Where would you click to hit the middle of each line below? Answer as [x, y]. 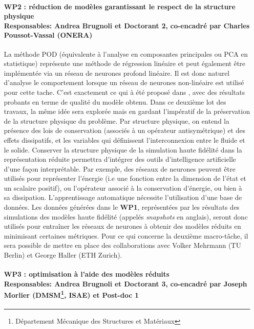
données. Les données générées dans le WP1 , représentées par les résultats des [122, 207]
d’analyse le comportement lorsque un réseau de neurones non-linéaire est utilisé [124, 82]
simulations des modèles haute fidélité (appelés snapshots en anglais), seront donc [126, 216]
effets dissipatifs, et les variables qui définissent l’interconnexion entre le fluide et [125, 140]
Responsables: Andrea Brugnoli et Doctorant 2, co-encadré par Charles [127, 25]
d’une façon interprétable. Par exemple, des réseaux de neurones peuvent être [120, 168]
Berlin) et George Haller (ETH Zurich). [63, 255]
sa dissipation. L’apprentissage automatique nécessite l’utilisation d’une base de [123, 197]
